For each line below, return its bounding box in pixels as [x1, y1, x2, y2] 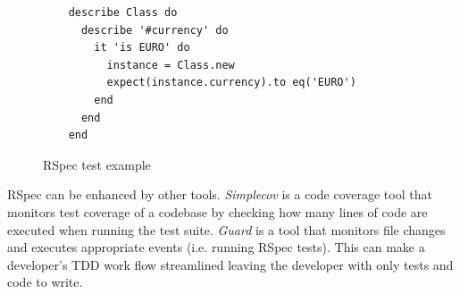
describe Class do [68, 6, 178, 19]
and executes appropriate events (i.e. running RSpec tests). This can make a [7, 238, 425, 256]
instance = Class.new [106, 58, 235, 71]
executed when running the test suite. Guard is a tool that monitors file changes [7, 220, 446, 239]
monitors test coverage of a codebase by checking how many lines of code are [7, 202, 428, 221]
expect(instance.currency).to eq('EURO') [106, 76, 356, 89]
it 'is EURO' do [94, 41, 190, 55]
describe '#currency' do [80, 23, 229, 37]
